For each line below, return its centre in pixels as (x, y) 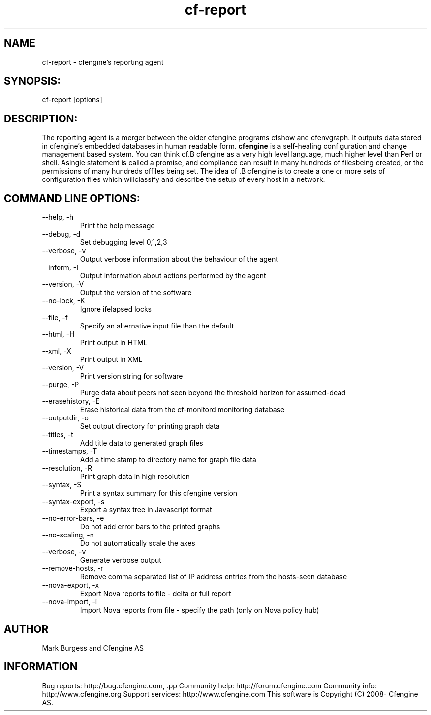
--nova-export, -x (71, 585)
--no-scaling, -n (68, 535)
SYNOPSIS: (32, 81)
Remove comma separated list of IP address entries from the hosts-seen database (214, 577)
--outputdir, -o (65, 418)
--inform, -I (60, 268)
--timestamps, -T (70, 451)
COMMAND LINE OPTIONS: (72, 198)
